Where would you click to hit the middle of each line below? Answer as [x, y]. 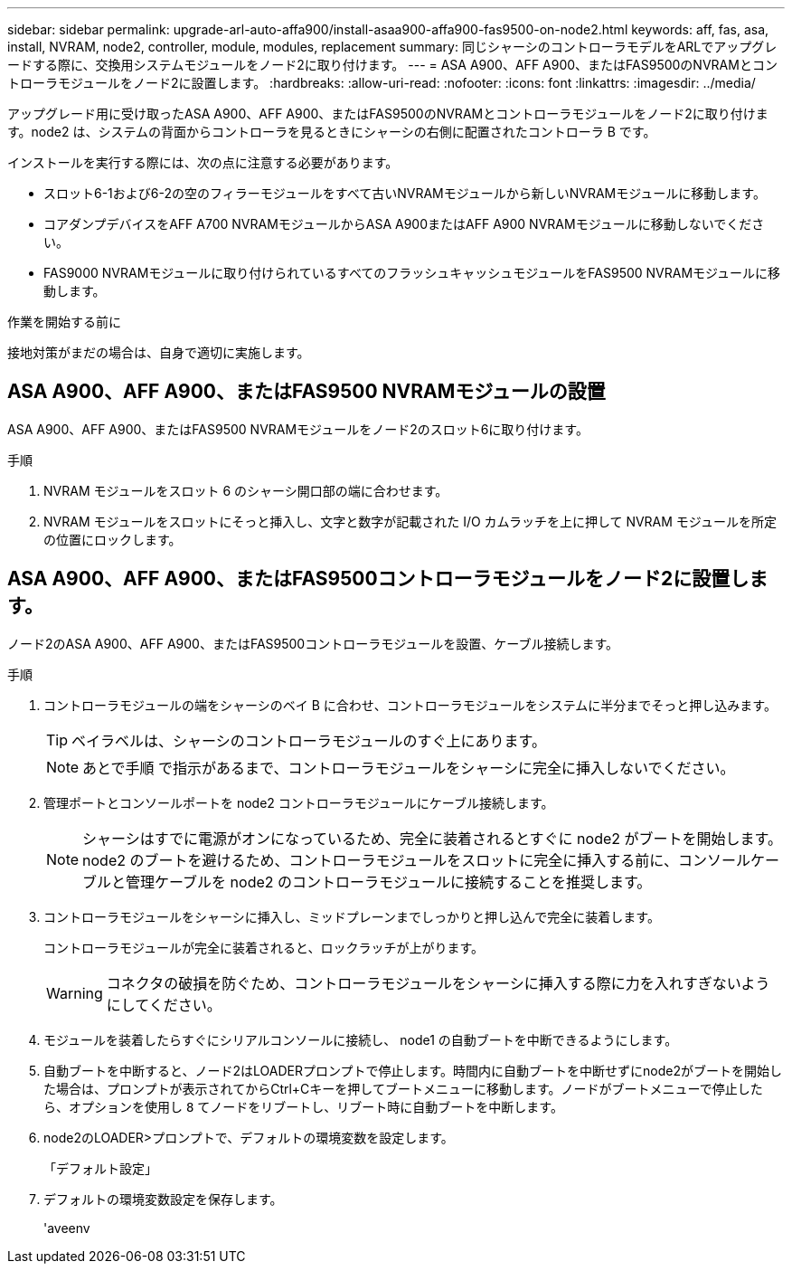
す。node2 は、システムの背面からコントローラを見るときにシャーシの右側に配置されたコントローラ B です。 [332, 132]
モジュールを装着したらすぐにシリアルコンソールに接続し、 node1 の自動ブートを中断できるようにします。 [361, 1039]
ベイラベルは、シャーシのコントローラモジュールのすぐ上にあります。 [309, 740]
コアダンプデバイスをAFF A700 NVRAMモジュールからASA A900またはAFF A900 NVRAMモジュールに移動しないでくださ [404, 224]
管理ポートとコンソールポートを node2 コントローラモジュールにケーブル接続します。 [299, 802]
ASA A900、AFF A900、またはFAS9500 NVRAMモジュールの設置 [306, 392]
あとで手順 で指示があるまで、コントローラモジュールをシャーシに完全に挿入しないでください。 [409, 768]
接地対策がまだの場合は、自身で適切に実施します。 [159, 352]
